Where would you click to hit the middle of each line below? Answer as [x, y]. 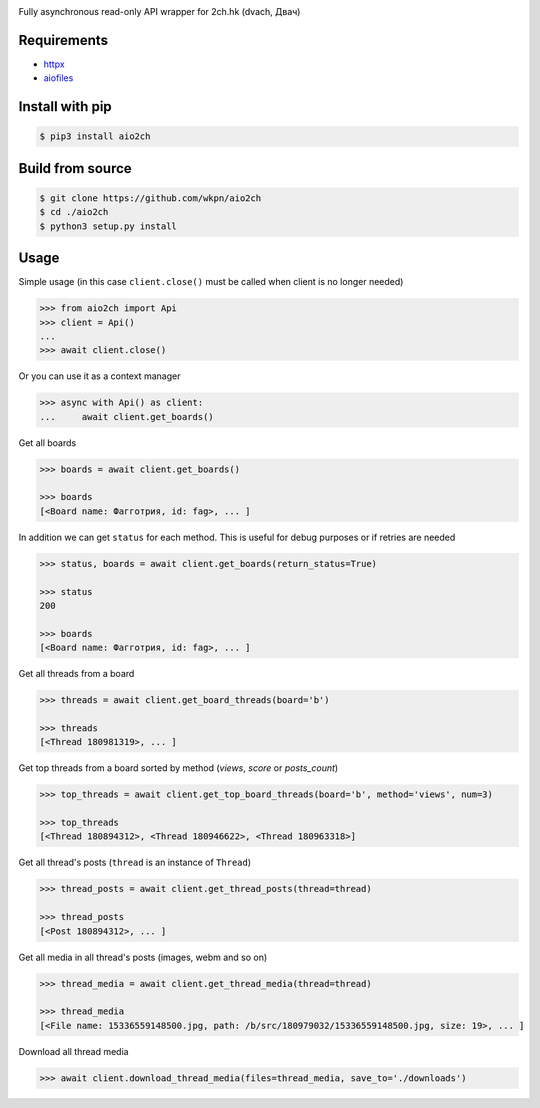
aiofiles [58, 78]
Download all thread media [73, 1051]
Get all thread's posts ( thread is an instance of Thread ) [135, 862]
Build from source [75, 168]
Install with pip [65, 106]
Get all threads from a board [76, 674]
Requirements [63, 40]
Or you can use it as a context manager [99, 376]
